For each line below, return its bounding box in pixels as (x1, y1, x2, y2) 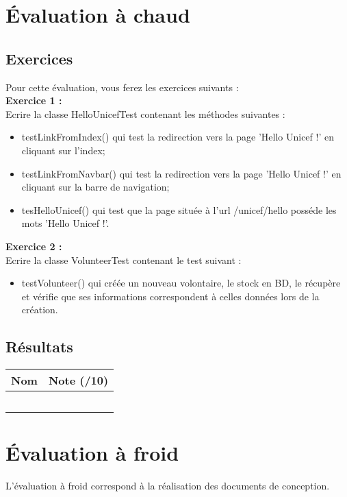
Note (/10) (48, 372, 109, 389)
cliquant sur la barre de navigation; (21, 180, 170, 194)
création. (21, 302, 58, 317)
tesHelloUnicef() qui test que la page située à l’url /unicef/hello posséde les (21, 202, 337, 217)
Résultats (5, 336, 73, 357)
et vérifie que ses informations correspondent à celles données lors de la (21, 289, 320, 303)
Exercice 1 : (5, 93, 62, 108)
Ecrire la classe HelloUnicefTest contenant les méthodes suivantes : (5, 106, 285, 121)
